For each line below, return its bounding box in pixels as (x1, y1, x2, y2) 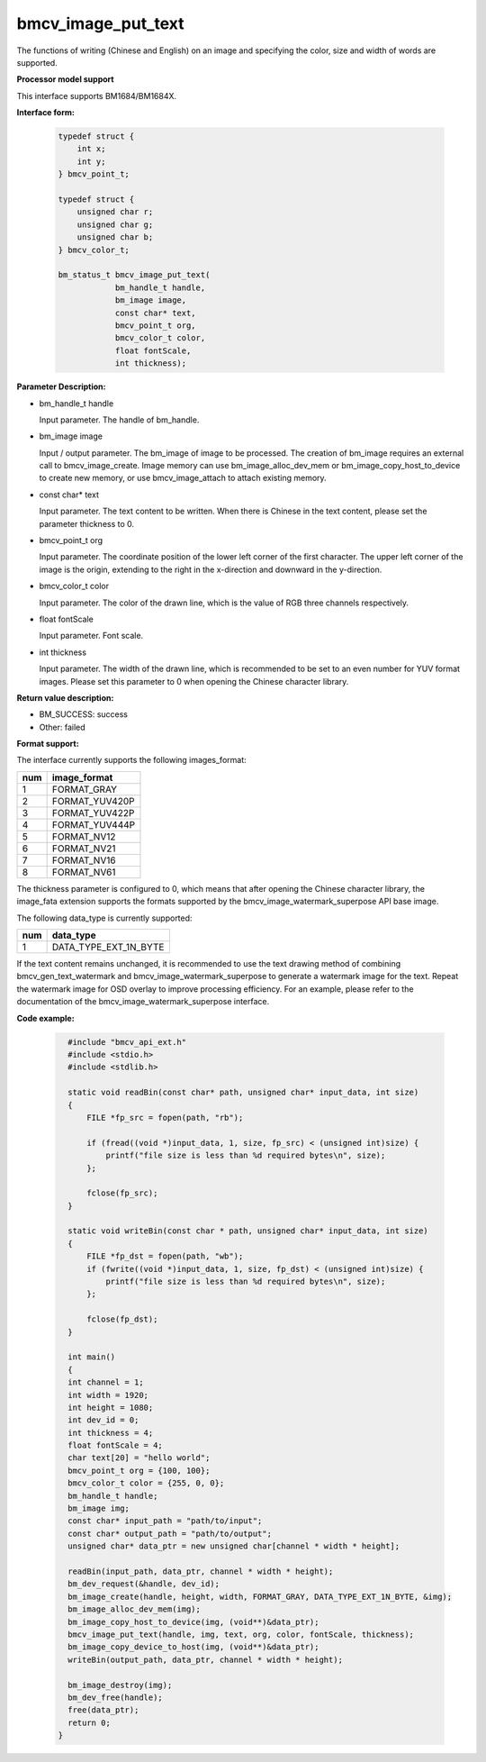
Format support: (16, 739, 80, 749)
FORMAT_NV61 (51, 866, 116, 878)
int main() (67, 1352, 116, 1362)
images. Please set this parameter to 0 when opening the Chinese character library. (39, 676, 349, 686)
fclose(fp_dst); (86, 1314, 158, 1324)
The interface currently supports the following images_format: (16, 755, 247, 766)
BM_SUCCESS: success (39, 709, 129, 720)
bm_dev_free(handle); (67, 1692, 164, 1703)
